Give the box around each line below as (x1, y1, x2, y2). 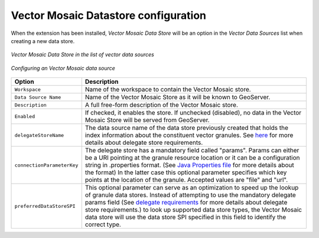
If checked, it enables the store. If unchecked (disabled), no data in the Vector (84, 109, 302, 117)
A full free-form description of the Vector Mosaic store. (84, 101, 239, 109)
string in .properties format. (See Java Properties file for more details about (84, 161, 295, 169)
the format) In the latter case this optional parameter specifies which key (84, 168, 287, 177)
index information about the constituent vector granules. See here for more (84, 131, 294, 139)
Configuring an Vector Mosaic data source (11, 64, 115, 71)
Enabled (14, 113, 35, 119)
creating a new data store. (11, 37, 75, 44)
